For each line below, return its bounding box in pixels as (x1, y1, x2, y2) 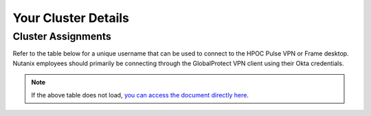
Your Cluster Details (12, 10, 130, 25)
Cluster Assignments (12, 30, 111, 43)
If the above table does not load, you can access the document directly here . (31, 91, 249, 99)
